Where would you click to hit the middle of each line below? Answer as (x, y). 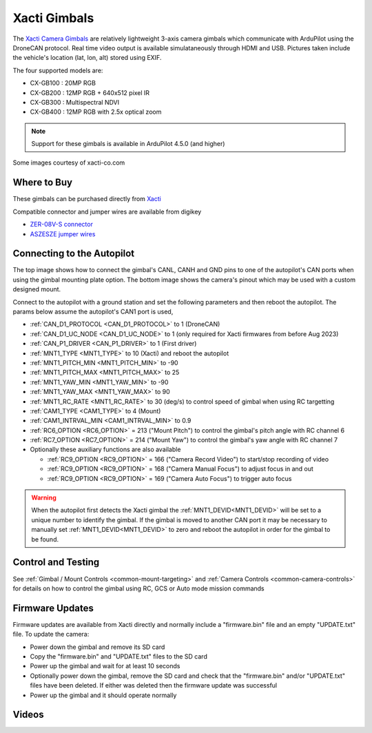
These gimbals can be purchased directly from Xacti (87, 199)
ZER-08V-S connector (61, 225)
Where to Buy (42, 183)
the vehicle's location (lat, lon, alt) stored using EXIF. (87, 58)
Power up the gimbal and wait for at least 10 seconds (105, 666)
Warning (44, 498)
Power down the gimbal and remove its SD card (97, 647)
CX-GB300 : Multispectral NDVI (75, 102)
